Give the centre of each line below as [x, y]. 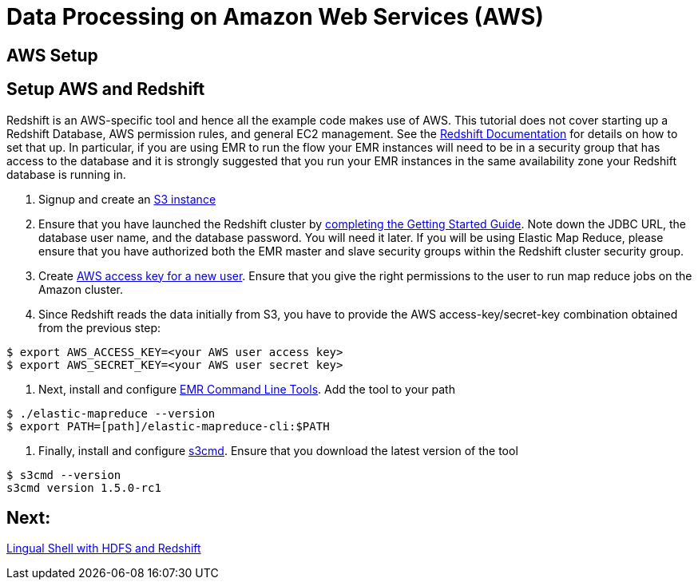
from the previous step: [100, 327]
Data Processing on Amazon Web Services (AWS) [275, 17]
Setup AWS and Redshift [106, 89]
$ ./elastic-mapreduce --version [111, 413]
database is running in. [66, 174]
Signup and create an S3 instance [127, 199]
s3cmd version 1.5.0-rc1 [84, 487]
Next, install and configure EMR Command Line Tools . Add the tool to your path [247, 389]
